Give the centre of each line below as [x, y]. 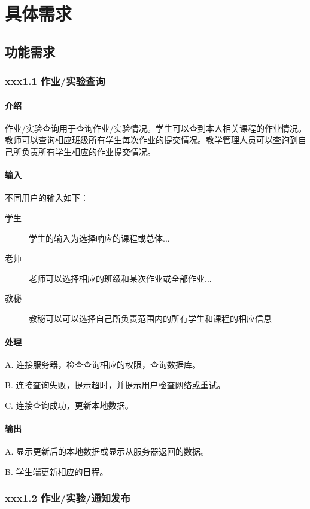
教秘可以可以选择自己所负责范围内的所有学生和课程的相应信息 [150, 318]
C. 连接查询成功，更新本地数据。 [69, 405]
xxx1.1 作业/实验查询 [55, 81]
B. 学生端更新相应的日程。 [57, 471]
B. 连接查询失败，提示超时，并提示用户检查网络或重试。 [115, 384]
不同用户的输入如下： [47, 198]
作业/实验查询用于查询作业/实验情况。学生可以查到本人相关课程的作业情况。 [156, 128]
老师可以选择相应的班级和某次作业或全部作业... [120, 278]
